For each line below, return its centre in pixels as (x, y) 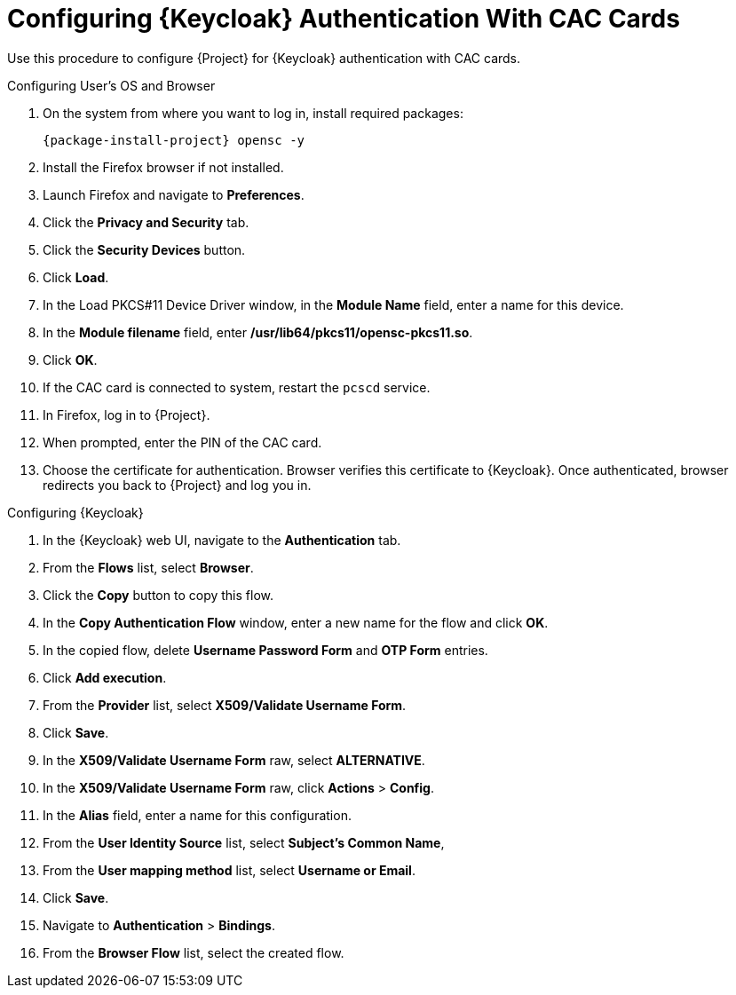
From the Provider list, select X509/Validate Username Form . (225, 705)
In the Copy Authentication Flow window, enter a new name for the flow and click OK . (296, 622)
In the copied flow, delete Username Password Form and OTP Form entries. (265, 650)
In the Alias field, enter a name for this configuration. (197, 815)
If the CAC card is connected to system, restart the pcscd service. (237, 387)
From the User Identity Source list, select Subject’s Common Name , (244, 842)
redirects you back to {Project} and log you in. (177, 485)
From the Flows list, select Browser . (148, 567)
